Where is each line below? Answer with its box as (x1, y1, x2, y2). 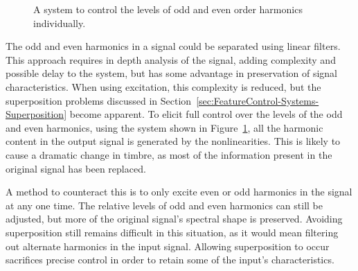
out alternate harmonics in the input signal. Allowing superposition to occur (6, 238, 330, 253)
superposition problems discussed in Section (6, 93, 192, 107)
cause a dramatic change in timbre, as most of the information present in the (6, 147, 332, 161)
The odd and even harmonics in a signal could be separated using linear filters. (6, 39, 341, 53)
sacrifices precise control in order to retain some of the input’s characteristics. (6, 252, 334, 267)
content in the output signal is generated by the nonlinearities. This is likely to (6, 134, 341, 148)
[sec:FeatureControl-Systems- (196, 93, 319, 107)
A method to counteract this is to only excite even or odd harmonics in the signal (6, 184, 352, 199)
